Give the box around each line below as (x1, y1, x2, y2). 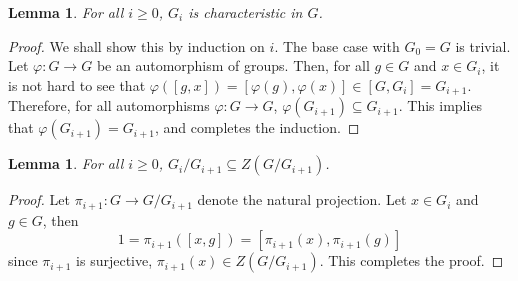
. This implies (398, 95, 483, 116)
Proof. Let (8, 189, 70, 210)
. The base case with (274, 35, 400, 56)
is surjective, (76, 250, 153, 271)
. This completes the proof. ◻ (319, 250, 504, 271)
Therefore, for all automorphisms (8, 95, 210, 116)
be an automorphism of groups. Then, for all (96, 55, 370, 76)
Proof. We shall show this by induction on (8, 35, 265, 56)
